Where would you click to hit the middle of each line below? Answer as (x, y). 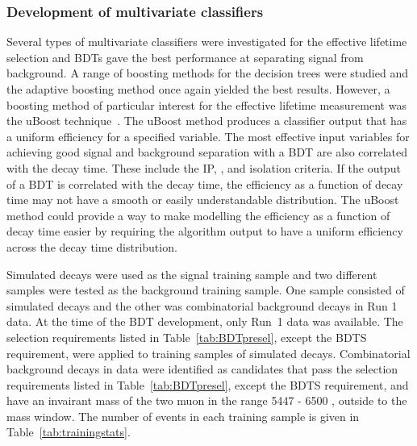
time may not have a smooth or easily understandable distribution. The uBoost (203, 200)
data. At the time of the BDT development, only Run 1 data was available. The (205, 321)
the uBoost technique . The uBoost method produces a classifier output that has (207, 121)
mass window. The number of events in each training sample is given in (183, 416)
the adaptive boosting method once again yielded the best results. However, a (198, 89)
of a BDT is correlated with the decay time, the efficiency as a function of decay (205, 183)
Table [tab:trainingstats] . (69, 432)
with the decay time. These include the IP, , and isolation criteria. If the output (204, 167)
